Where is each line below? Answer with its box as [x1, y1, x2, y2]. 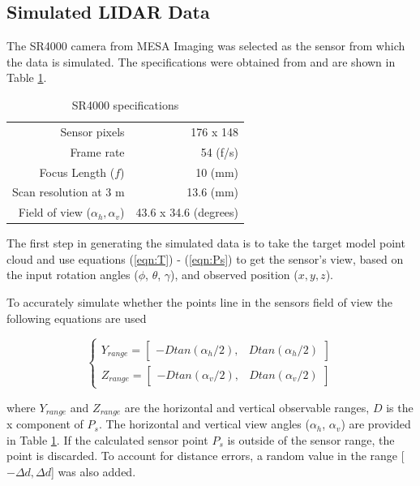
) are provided [341, 415, 411, 432]
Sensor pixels [60, 123, 125, 140]
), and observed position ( [170, 266, 298, 283]
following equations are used [6, 309, 147, 326]
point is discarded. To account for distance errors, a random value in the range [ [6, 447, 405, 464]
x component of [6, 415, 84, 432]
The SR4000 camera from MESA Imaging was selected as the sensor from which [6, 37, 405, 54]
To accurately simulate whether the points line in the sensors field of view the [6, 294, 393, 311]
